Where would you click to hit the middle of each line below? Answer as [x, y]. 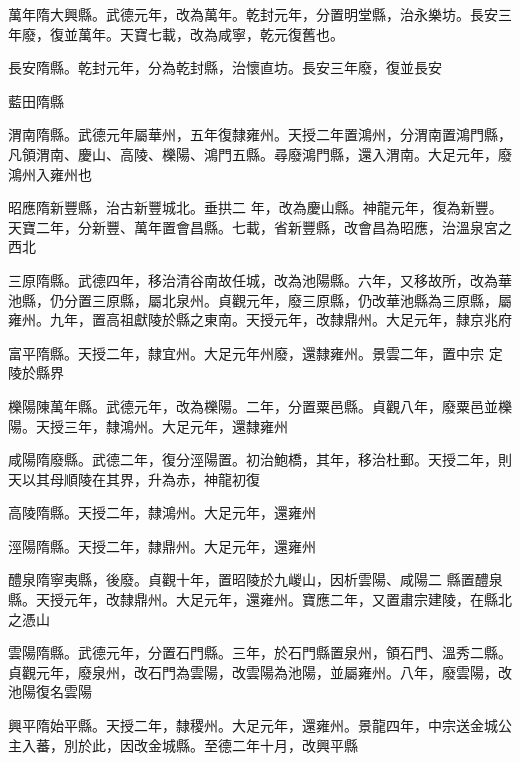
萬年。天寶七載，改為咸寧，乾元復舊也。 [210, 33]
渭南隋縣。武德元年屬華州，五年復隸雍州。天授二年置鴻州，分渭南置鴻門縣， [260, 134]
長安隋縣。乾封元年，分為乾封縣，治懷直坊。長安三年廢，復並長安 [225, 67]
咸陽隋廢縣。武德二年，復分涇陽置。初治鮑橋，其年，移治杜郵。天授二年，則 [260, 459]
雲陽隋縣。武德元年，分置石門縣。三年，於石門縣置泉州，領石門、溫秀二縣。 [260, 652]
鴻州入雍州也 [50, 173]
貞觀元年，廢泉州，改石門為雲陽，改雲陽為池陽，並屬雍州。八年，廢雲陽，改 [260, 671]
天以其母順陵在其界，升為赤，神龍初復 [134, 478]
